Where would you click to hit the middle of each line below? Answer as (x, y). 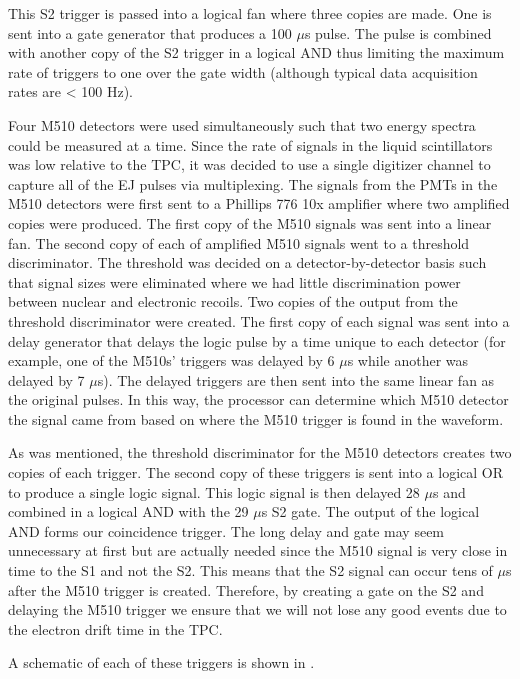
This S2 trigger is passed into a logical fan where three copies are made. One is (250, 13)
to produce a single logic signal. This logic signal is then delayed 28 (214, 491)
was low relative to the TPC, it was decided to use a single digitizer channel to (249, 164)
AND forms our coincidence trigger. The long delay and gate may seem (226, 530)
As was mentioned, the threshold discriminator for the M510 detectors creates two (260, 452)
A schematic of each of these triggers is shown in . (161, 662)
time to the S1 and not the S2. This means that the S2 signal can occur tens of (250, 570)
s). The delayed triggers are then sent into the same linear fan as (296, 379)
